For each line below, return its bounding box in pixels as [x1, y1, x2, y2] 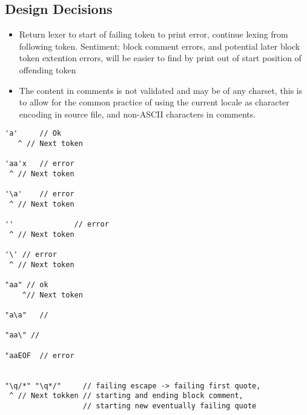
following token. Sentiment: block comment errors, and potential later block [19, 39, 300, 52]
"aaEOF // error [5, 351, 74, 360]
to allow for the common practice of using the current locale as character [19, 96, 289, 108]
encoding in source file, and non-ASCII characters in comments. [19, 107, 256, 120]
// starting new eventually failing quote [82, 402, 257, 411]
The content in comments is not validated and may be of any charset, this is [19, 84, 303, 96]
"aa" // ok [5, 281, 48, 290]
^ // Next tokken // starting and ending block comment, [9, 391, 243, 400]
